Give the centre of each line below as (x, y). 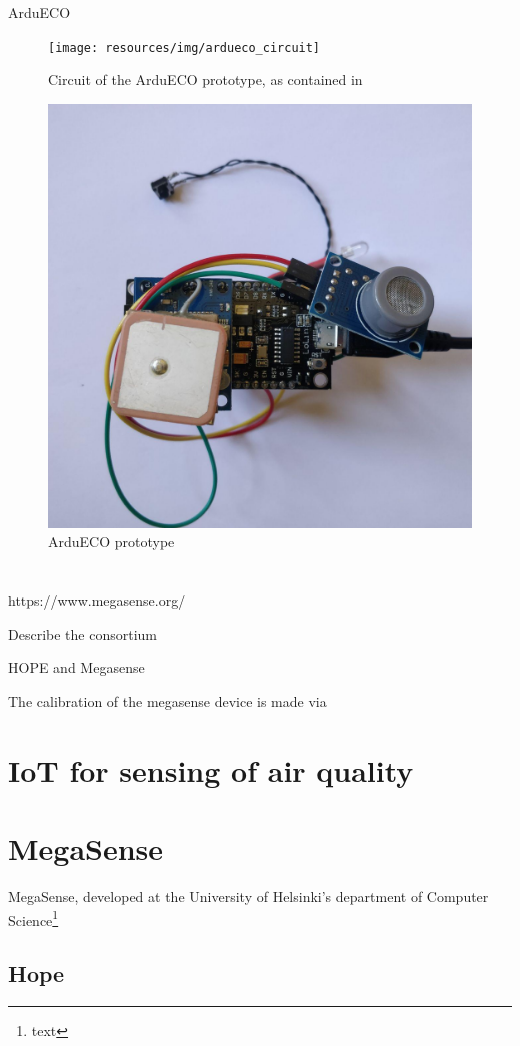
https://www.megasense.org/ (97, 600)
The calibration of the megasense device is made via (167, 701)
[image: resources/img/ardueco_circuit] (184, 47)
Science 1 (33, 918)
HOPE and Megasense (76, 667)
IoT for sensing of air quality (211, 769)
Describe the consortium (82, 633)
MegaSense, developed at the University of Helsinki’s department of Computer (248, 896)
